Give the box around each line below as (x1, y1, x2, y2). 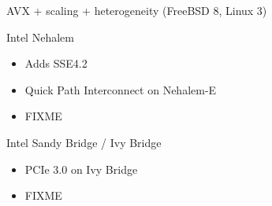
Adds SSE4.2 (24, 55, 88, 72)
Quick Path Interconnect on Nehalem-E (24, 81, 217, 97)
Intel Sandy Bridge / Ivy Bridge (6, 134, 162, 150)
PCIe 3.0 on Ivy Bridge (24, 160, 138, 177)
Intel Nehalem (6, 28, 74, 45)
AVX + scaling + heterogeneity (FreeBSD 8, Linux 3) (6, 2, 267, 18)
